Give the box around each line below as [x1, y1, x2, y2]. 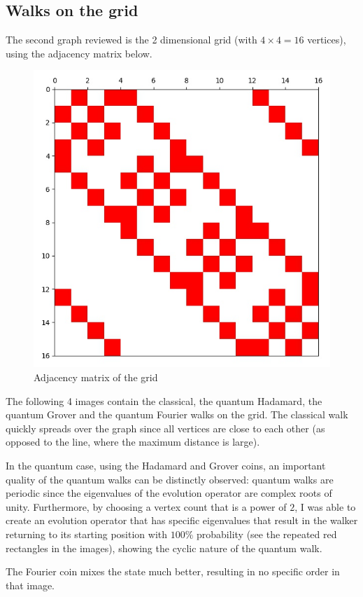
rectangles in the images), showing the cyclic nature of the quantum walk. [6, 540, 322, 555]
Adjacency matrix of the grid [34, 369, 158, 384]
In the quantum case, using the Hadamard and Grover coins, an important [6, 458, 326, 472]
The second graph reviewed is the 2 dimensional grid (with [6, 32, 257, 47]
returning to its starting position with [6, 526, 167, 541]
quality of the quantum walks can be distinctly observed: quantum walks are [6, 472, 334, 486]
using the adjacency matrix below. [6, 46, 152, 60]
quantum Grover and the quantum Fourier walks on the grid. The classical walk [6, 407, 348, 422]
